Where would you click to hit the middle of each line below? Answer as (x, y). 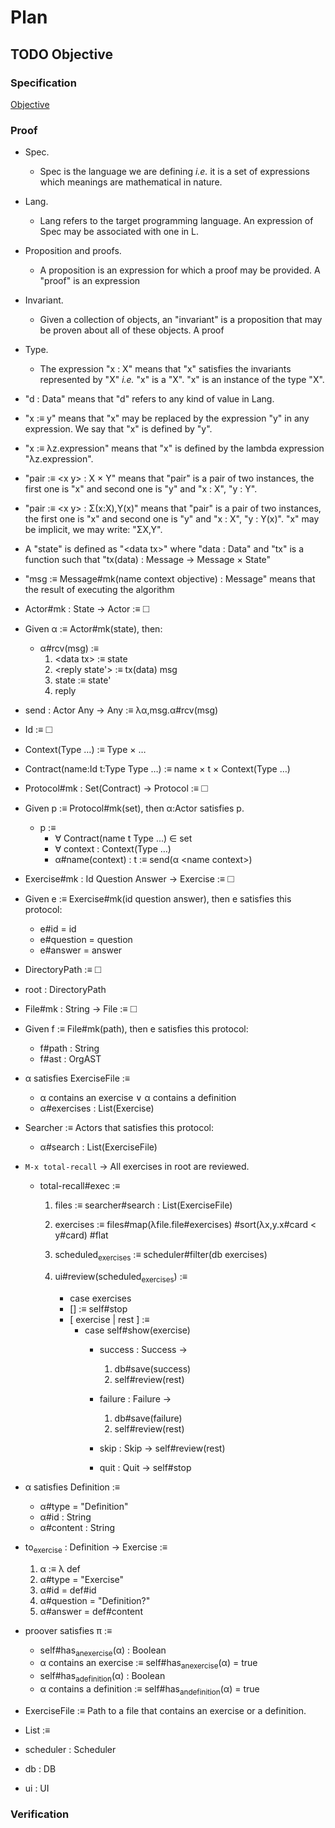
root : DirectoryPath (65, 990)
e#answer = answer (81, 950)
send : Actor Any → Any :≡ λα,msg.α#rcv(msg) (121, 710)
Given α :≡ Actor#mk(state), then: (93, 629)
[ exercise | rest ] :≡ (109, 1319)
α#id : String (65, 1517)
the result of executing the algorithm (99, 590)
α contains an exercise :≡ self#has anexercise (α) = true (148, 1664)
